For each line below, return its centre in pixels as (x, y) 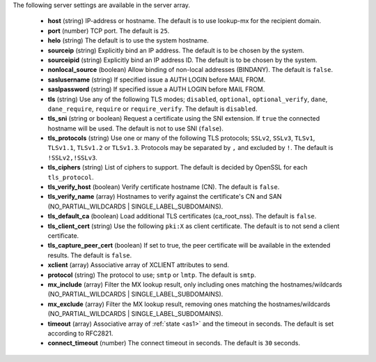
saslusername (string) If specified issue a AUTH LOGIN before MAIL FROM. (157, 80)
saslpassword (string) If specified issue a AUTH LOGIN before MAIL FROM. (156, 89)
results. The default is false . (90, 255)
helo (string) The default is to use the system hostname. (128, 40)
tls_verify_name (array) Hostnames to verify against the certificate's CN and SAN (165, 197)
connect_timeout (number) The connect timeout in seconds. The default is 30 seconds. (174, 343)
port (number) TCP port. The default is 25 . (109, 31)
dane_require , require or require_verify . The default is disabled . (152, 109)
